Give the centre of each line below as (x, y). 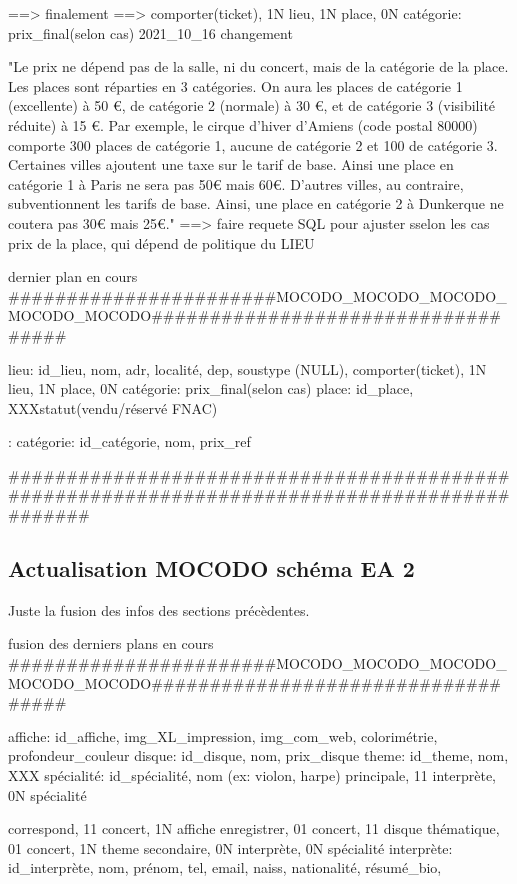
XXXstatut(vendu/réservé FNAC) (113, 407)
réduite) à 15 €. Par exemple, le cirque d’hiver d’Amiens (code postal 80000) (243, 124)
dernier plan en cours (73, 276)
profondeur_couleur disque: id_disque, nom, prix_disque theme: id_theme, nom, (258, 755)
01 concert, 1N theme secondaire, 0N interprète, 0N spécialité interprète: (230, 847)
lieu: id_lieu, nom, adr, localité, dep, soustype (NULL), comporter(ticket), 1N (247, 368)
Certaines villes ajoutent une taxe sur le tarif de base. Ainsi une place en (231, 164)
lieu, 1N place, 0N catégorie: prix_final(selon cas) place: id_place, (211, 388)
